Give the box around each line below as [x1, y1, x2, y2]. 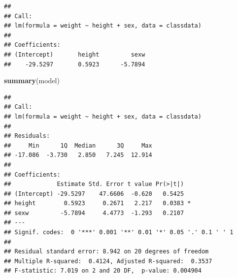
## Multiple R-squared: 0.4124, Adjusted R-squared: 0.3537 [4, 257, 212, 265]
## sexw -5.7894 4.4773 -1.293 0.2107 [4, 209, 184, 216]
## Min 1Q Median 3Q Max [4, 142, 152, 149]
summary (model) [4, 75, 60, 86]
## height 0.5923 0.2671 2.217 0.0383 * [4, 200, 191, 207]
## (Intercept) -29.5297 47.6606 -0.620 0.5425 [4, 190, 184, 197]
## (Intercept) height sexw [4, 51, 145, 58]
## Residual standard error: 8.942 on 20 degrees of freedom [4, 248, 209, 255]
